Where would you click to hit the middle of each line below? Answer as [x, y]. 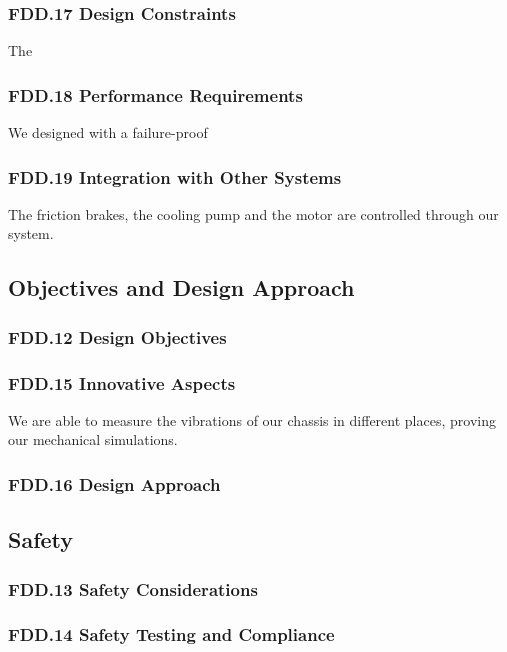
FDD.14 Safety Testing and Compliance [171, 634]
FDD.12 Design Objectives [117, 336]
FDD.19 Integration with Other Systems [175, 176]
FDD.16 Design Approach [114, 483]
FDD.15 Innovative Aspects [122, 382]
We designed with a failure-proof [108, 132]
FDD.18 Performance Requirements [155, 94]
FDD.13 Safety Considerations [133, 588]
